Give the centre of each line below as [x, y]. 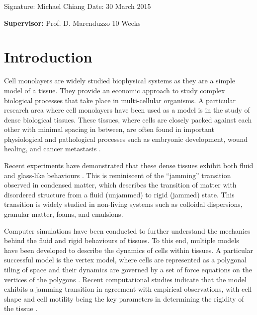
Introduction [48, 57]
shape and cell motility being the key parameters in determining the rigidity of [124, 298]
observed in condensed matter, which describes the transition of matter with [120, 185]
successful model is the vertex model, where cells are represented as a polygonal [125, 260]
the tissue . [21, 308]
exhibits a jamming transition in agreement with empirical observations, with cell [128, 289]
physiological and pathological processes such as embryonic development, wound [126, 139]
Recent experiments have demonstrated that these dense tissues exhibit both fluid [129, 165]
